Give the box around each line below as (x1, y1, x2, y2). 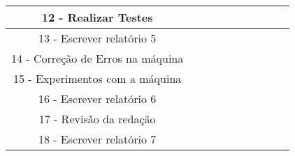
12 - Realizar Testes (41, 9, 153, 25)
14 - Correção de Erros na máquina (11, 50, 184, 66)
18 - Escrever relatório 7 (38, 131, 157, 147)
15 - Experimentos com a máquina (13, 70, 182, 86)
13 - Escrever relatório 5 (38, 30, 157, 46)
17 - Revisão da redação (38, 111, 156, 127)
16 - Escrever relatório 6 (38, 91, 157, 107)
